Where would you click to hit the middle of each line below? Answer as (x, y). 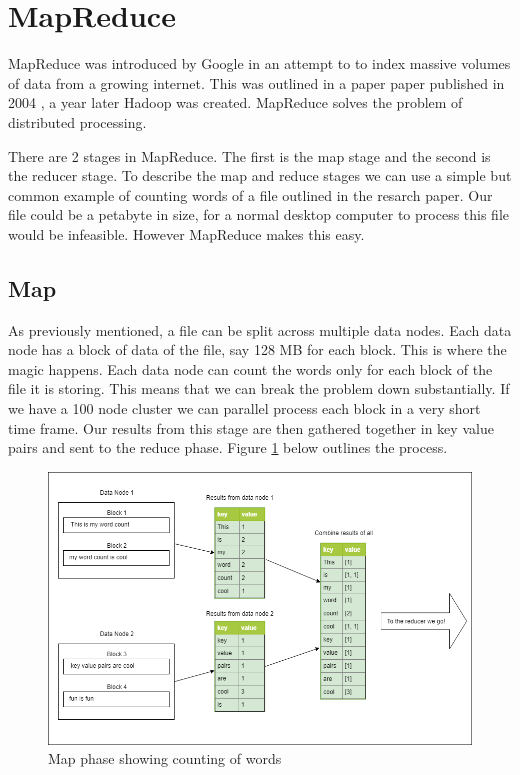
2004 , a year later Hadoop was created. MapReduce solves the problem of (235, 102)
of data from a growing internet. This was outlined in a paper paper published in (256, 82)
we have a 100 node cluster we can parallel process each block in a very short (244, 408)
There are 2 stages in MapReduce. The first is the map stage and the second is (249, 155)
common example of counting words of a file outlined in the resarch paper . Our (250, 194)
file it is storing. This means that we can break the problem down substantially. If (259, 388)
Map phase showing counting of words (165, 758)
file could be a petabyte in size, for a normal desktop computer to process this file (259, 214)
